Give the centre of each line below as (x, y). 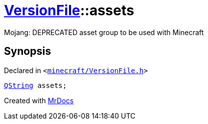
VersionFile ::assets (69, 10)
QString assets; (35, 85)
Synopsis (28, 51)
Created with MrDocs (39, 100)
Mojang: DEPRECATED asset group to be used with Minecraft (104, 32)
